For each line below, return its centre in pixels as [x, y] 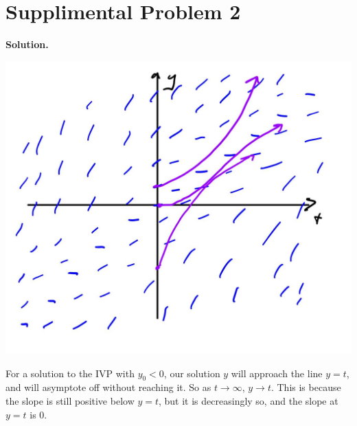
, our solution [192, 373]
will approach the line [277, 373]
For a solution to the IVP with [70, 373]
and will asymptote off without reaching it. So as [108, 387]
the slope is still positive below [70, 400]
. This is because [306, 387]
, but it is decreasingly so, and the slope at [249, 400]
